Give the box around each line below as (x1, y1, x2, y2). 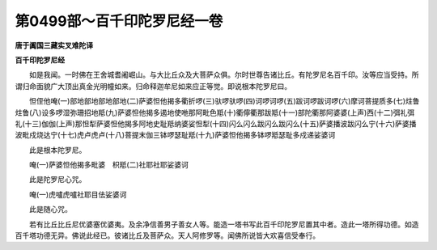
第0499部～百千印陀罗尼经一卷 (15, 12, 223, 30)
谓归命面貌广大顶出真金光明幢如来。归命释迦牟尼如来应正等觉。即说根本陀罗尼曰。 (15, 81, 291, 91)
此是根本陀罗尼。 (28, 145, 87, 155)
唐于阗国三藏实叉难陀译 (15, 40, 93, 50)
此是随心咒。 (28, 205, 72, 214)
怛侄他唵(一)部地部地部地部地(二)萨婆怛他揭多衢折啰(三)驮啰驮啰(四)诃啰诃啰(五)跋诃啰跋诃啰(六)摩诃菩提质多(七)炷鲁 (28, 96, 420, 106)
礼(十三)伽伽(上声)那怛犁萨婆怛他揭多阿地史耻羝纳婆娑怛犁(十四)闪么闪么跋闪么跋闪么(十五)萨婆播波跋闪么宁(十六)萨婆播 (15, 118, 417, 129)
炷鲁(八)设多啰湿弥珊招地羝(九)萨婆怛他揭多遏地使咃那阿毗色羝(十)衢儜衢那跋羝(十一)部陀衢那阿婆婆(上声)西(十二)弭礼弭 (15, 108, 415, 117)
